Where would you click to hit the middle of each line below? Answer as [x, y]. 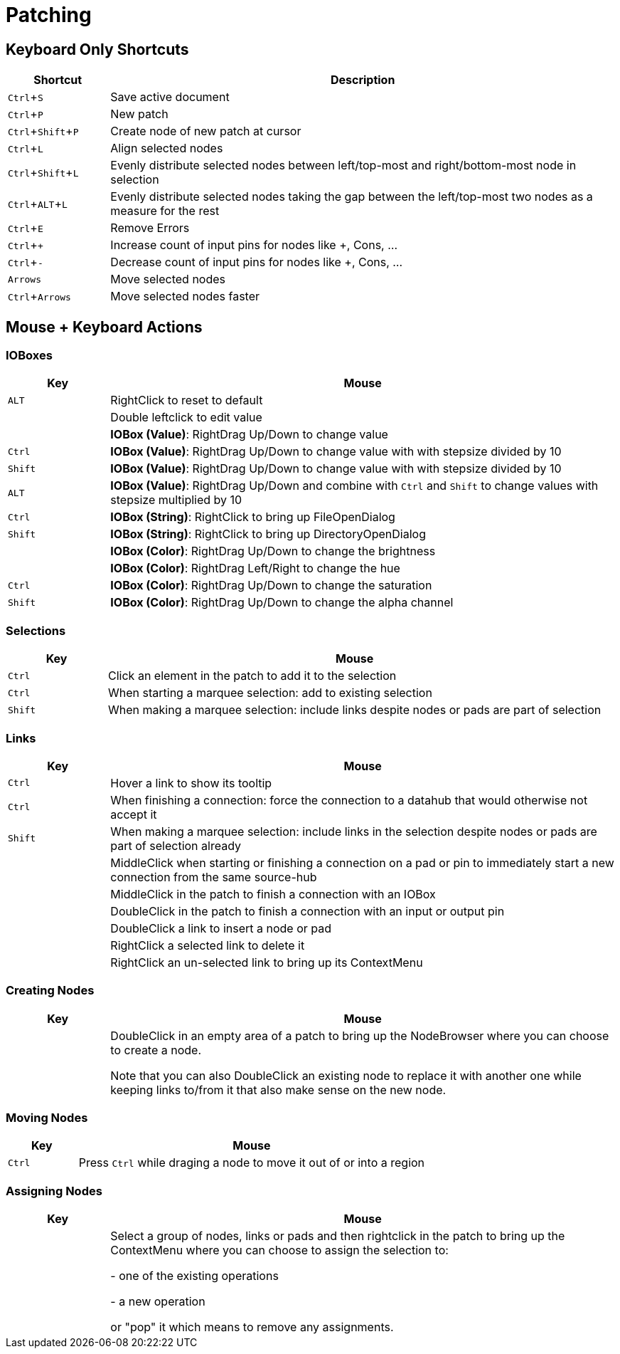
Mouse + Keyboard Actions [104, 327]
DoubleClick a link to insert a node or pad [221, 928]
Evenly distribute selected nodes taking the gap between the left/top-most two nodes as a [352, 197]
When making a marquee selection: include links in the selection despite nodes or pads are [354, 831]
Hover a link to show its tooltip [191, 783]
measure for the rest [165, 211]
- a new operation [158, 1302]
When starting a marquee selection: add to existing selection [270, 693]
